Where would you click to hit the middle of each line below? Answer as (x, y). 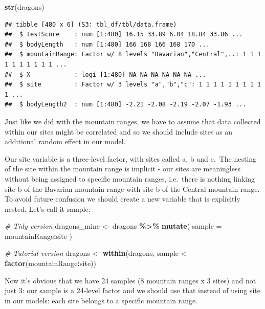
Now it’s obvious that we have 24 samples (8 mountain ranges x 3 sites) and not (130, 280)
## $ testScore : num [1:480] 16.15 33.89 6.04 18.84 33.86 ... (124, 35)
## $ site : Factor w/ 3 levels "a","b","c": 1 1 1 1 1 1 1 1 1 (133, 85)
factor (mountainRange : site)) (50, 263)
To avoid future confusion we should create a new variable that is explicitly (123, 199)
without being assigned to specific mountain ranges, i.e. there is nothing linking (130, 178)
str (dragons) (25, 7)
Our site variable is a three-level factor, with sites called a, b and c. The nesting (131, 158)
